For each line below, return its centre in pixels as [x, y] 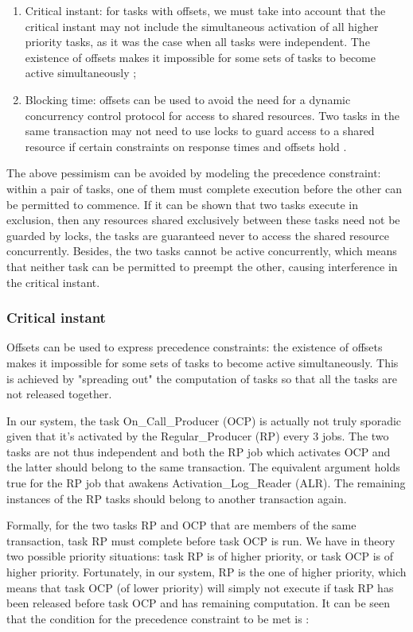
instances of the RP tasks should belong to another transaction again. [177, 498]
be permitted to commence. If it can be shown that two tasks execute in [182, 204]
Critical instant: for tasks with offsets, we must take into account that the [205, 10]
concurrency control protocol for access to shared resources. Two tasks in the [212, 115]
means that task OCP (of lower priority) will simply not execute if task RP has [200, 587]
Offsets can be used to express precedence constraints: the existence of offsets [195, 347]
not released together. [59, 394]
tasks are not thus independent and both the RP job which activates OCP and [199, 451]
